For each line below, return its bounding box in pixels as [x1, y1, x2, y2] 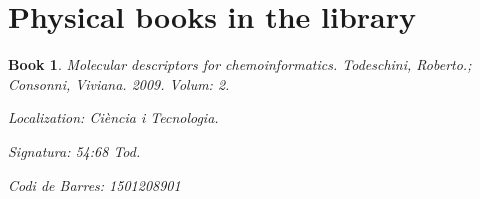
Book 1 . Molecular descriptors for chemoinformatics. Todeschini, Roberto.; [8, 54, 472, 75]
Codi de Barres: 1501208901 [8, 174, 181, 195]
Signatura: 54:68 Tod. [8, 140, 141, 161]
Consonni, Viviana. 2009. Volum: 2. [8, 73, 230, 94]
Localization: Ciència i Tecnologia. [8, 107, 219, 128]
